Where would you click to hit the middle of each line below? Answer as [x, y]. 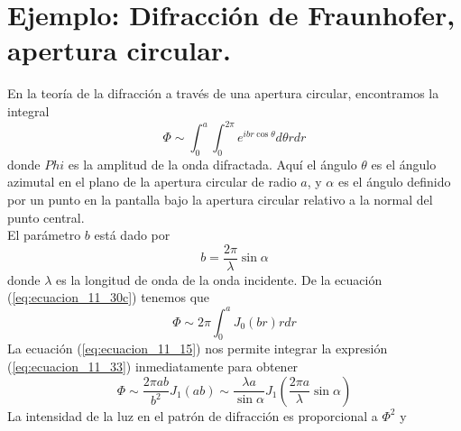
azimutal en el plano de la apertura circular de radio [152, 182]
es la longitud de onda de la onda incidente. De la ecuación [219, 279]
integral [28, 110]
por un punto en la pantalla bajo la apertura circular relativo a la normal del [220, 199]
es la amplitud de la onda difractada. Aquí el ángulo [212, 164]
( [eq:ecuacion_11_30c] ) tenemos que [109, 297]
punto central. [46, 217]
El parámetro [44, 235]
